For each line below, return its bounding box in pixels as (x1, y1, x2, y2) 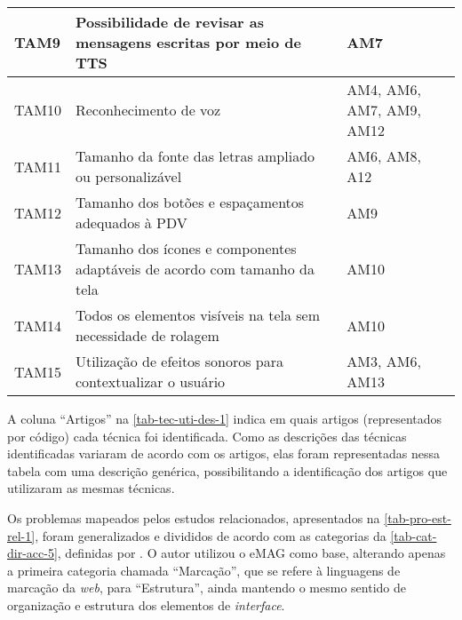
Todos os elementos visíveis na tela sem (75, 305, 321, 325)
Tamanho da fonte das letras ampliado (75, 146, 315, 166)
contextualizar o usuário (75, 371, 226, 392)
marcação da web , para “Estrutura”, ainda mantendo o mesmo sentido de (7, 578, 406, 597)
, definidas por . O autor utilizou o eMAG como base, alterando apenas (57, 544, 446, 562)
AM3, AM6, (346, 351, 421, 371)
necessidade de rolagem (75, 325, 219, 346)
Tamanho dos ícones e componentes (75, 238, 297, 258)
